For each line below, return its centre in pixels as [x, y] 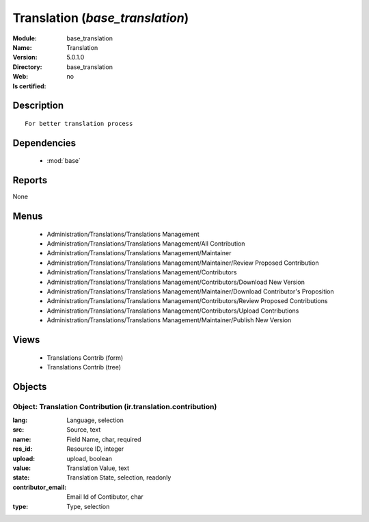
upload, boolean [90, 458]
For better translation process [79, 123]
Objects [30, 387]
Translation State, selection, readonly [119, 478]
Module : [25, 38]
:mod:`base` [64, 161]
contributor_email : [40, 487]
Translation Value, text [98, 468]
